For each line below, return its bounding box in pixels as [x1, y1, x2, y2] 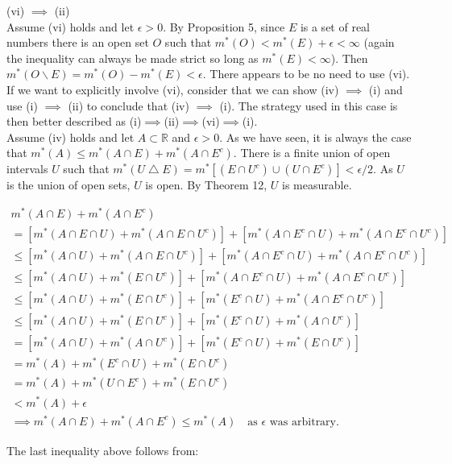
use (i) [6, 97, 38, 114]
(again [363, 34, 395, 51]
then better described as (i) [6, 113, 142, 130]
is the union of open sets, [6, 176, 131, 193]
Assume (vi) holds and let [6, 18, 135, 35]
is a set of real [300, 18, 370, 35]
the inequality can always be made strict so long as [6, 49, 259, 66]
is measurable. [282, 176, 352, 193]
